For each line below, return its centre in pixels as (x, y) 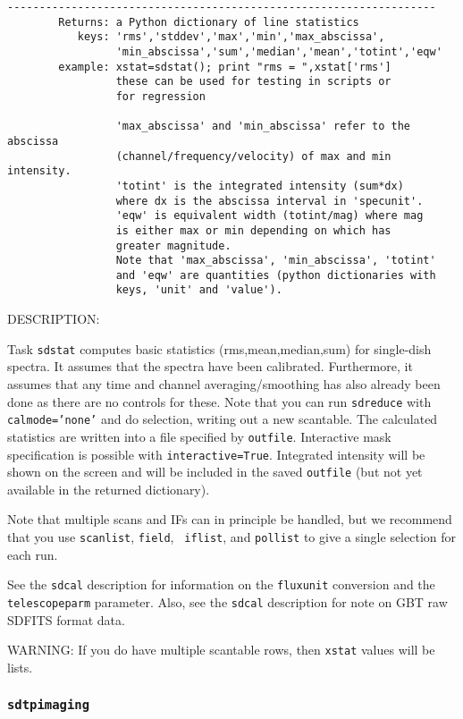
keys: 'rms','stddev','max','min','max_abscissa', (231, 37)
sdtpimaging (49, 705)
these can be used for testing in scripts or (253, 82)
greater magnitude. (173, 245)
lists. (20, 667)
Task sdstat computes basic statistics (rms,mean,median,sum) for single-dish (219, 348)
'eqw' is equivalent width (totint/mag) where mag (269, 216)
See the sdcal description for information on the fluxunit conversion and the (221, 584)
